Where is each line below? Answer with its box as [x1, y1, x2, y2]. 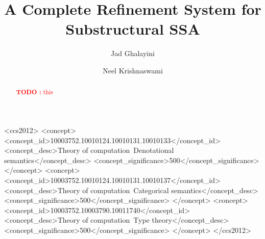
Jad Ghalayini [111, 48, 155, 59]
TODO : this [16, 88, 53, 97]
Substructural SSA [65, 18, 200, 39]
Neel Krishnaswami [103, 65, 163, 75]
